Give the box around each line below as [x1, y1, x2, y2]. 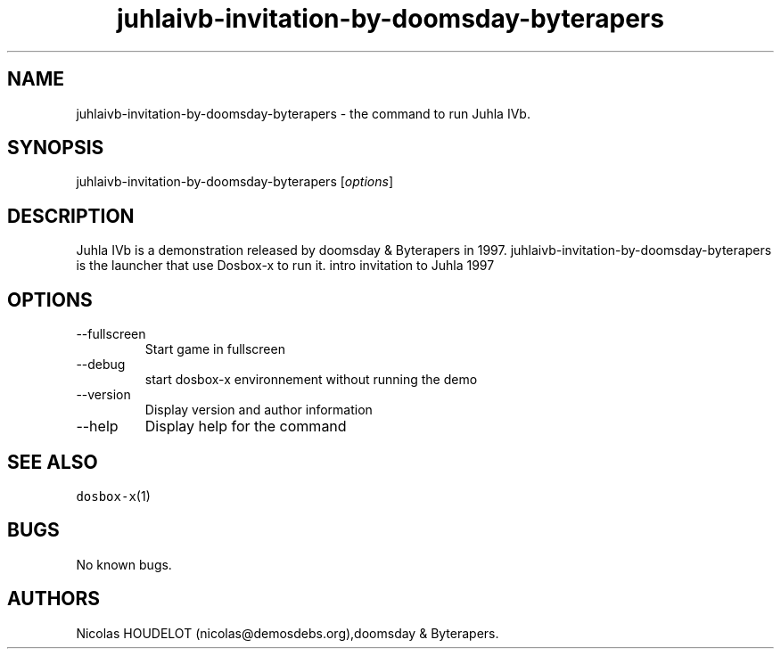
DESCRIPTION [7, 204, 135, 227]
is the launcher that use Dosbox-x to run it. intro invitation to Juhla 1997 [76, 258, 495, 274]
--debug [76, 357, 126, 373]
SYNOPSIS [7, 136, 104, 160]
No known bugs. [76, 556, 172, 572]
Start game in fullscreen [144, 341, 285, 357]
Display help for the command [144, 417, 347, 436]
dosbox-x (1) [76, 488, 151, 504]
